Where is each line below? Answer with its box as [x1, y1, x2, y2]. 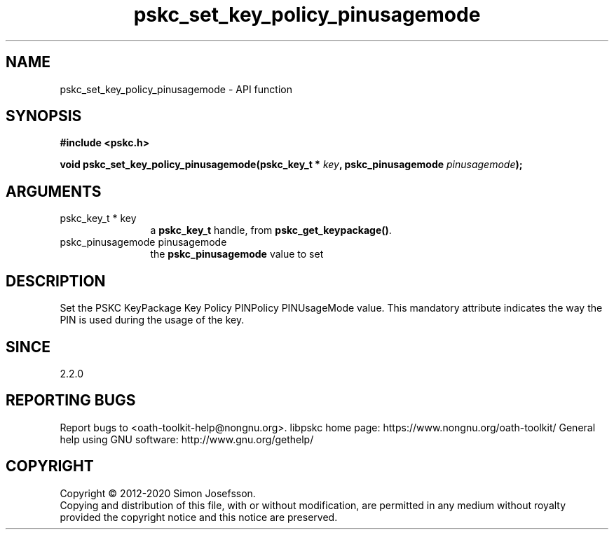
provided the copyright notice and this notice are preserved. [60, 510, 338, 523]
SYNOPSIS [6, 107, 82, 125]
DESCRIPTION [6, 272, 106, 290]
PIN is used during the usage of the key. [60, 314, 245, 326]
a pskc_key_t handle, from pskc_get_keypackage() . [150, 224, 392, 237]
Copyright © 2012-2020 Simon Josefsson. [60, 487, 256, 499]
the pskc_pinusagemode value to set [150, 248, 324, 260]
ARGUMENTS [6, 182, 102, 200]
